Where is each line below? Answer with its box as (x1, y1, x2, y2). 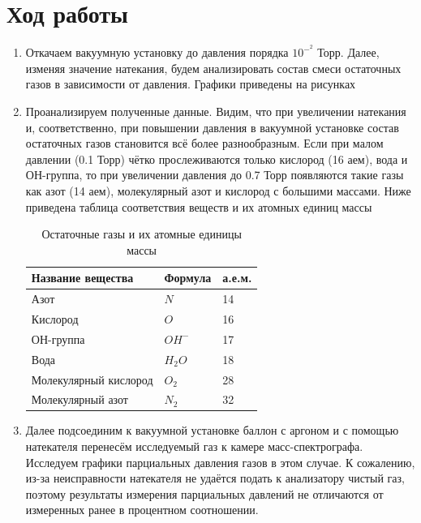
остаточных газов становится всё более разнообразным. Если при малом (25, 135, 384, 152)
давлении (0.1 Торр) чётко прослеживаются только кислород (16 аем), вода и (25, 150, 408, 167)
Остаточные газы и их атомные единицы (41, 225, 242, 242)
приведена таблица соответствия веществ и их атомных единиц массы (25, 198, 372, 215)
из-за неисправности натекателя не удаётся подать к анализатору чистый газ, (25, 469, 405, 487)
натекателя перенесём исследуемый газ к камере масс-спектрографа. (25, 438, 363, 455)
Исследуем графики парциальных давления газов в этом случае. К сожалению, (25, 453, 415, 470)
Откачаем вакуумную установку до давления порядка (25, 44, 289, 61)
